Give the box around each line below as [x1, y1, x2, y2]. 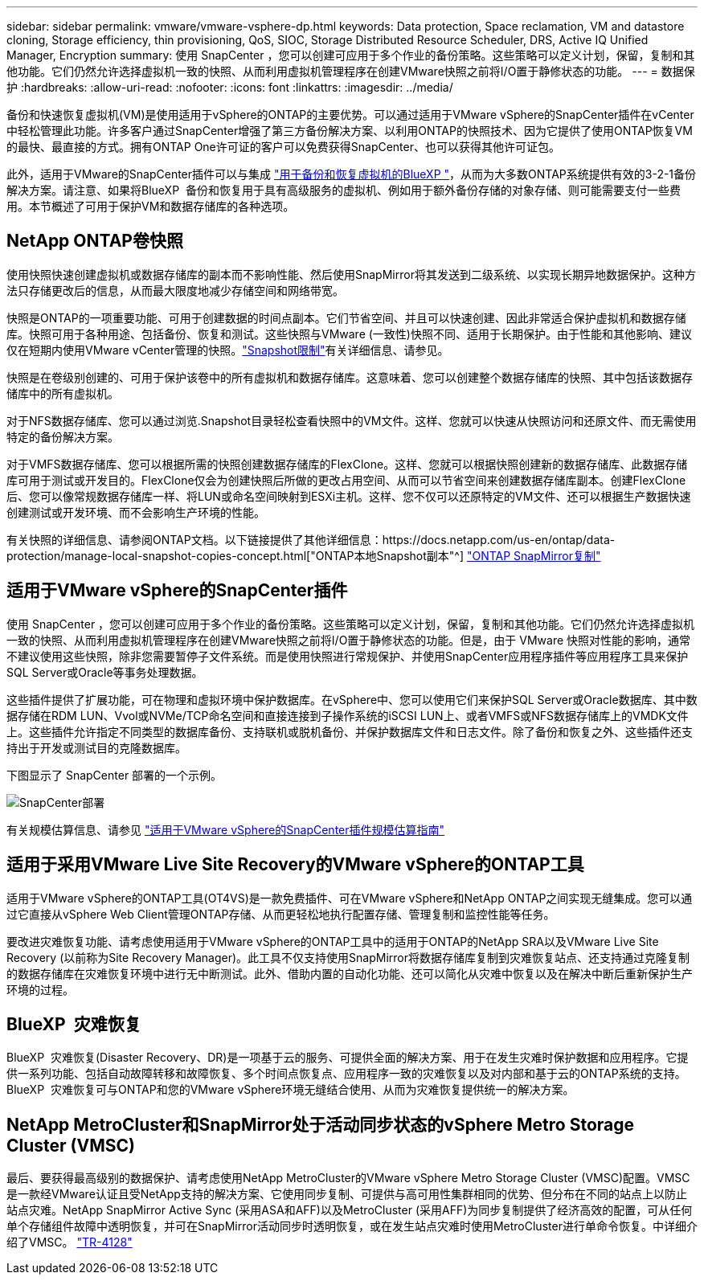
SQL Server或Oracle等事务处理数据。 [6, 665, 203, 679]
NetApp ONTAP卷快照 [6, 231, 183, 252]
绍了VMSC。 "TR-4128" [6, 1235, 133, 1250]
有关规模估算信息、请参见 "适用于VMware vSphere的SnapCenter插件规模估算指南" [6, 822, 445, 837]
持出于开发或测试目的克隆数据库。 [6, 740, 186, 755]
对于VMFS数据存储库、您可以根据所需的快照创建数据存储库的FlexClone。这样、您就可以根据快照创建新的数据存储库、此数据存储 [6, 456, 688, 471]
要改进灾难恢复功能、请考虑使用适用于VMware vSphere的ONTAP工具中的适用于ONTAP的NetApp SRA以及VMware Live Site [6, 934, 659, 948]
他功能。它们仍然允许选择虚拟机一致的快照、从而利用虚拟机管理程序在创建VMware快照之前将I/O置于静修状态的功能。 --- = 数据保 [6, 64, 695, 78]
